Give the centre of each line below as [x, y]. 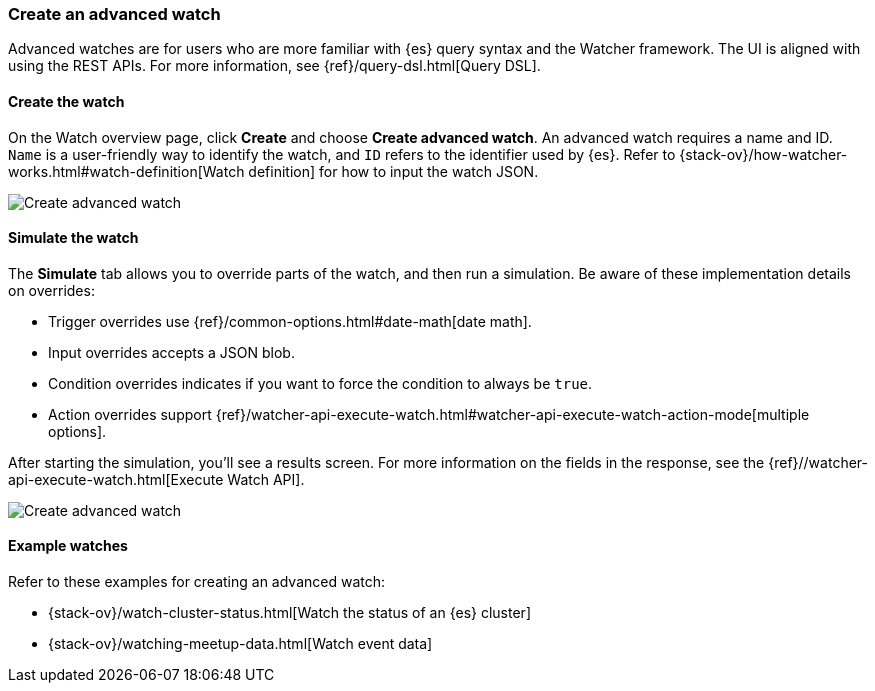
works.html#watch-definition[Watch [126, 171]
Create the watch [66, 101]
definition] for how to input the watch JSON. [393, 171]
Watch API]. [266, 479]
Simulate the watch [73, 238]
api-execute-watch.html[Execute [116, 479]
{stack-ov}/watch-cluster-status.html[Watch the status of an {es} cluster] [289, 613]
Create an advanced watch [114, 14]
